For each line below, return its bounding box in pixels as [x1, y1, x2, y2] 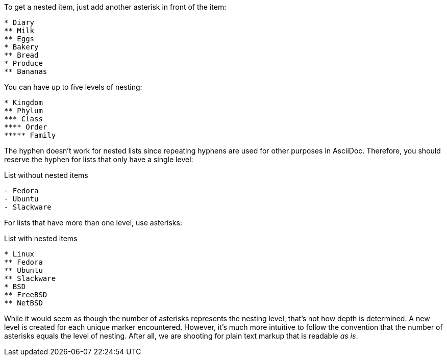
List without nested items [4, 171, 88, 179]
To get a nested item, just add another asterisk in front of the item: [4, 3, 227, 11]
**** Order [4, 123, 47, 131]
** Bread [4, 51, 39, 59]
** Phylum [4, 107, 43, 115]
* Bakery [4, 43, 39, 51]
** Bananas [4, 67, 47, 75]
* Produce [4, 59, 43, 67]
